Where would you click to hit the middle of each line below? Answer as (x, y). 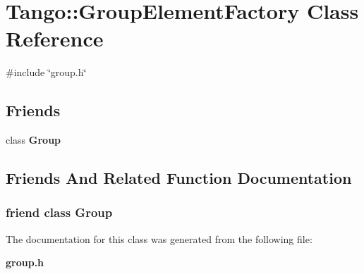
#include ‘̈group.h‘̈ (46, 72)
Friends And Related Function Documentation (179, 178)
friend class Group (59, 212)
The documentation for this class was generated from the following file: (159, 238)
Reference (55, 38)
